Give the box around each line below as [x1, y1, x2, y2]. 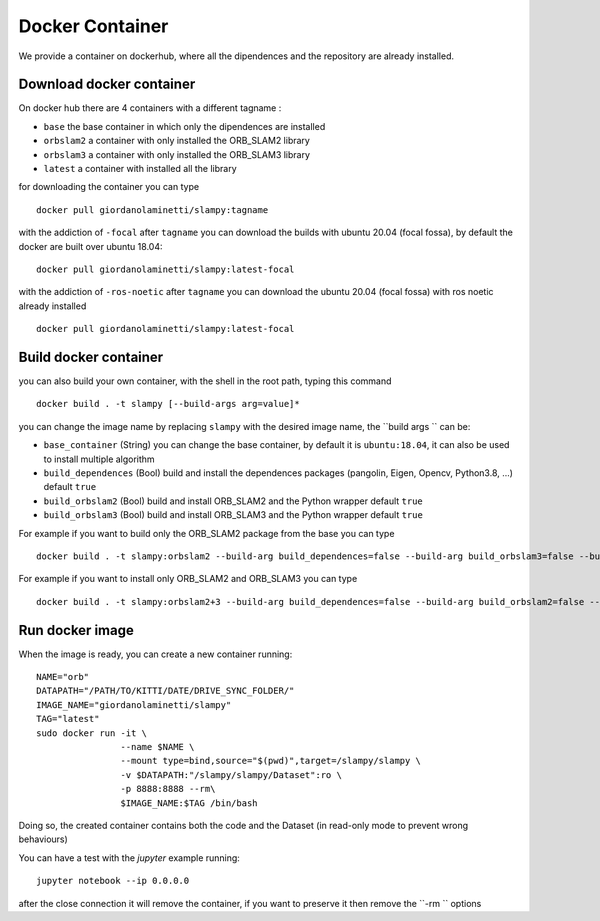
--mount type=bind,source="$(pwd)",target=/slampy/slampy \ [120, 755, 422, 767]
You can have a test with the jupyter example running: [18, 851, 240, 864]
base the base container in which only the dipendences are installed [43, 120, 326, 132]
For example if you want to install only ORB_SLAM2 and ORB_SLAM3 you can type [18, 573, 358, 585]
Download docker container [18, 76, 196, 93]
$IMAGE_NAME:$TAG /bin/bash [120, 797, 259, 809]
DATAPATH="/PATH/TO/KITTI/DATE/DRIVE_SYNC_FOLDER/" [36, 685, 295, 697]
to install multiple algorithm [43, 453, 155, 465]
